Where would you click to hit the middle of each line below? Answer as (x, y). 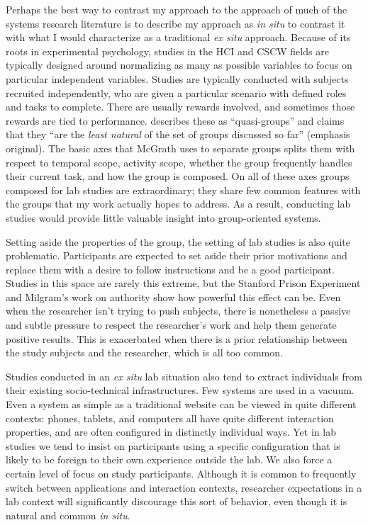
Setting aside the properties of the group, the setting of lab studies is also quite (178, 241)
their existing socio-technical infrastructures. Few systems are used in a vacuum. (180, 390)
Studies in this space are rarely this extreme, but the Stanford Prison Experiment (183, 283)
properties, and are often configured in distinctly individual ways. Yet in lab (171, 432)
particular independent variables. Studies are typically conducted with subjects (177, 78)
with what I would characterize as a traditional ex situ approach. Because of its (178, 37)
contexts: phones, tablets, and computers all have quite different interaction (170, 418)
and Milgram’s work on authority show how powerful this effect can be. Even (173, 297)
